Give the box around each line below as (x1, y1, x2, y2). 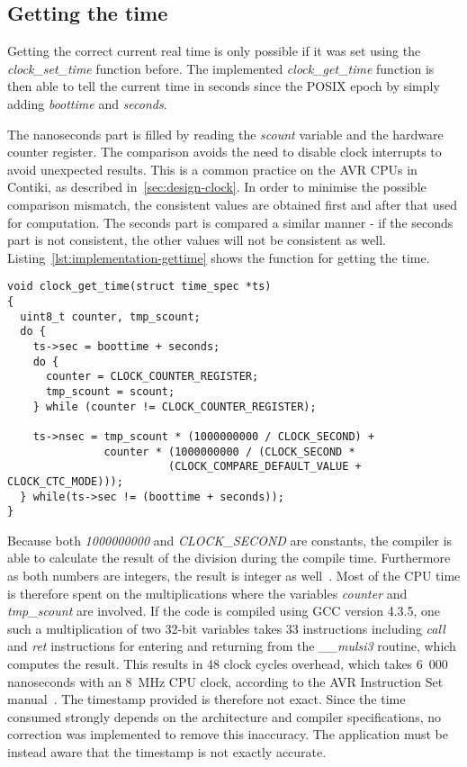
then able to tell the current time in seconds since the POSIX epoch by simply (7, 77, 440, 95)
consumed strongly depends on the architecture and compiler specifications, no (7, 707, 441, 726)
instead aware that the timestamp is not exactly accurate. (7, 742, 327, 761)
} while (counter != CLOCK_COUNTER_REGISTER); (32, 400, 317, 413)
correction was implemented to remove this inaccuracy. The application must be (7, 725, 448, 744)
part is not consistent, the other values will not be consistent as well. (7, 230, 386, 249)
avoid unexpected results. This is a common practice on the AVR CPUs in (7, 159, 418, 178)
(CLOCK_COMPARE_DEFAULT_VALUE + (167, 460, 362, 474)
